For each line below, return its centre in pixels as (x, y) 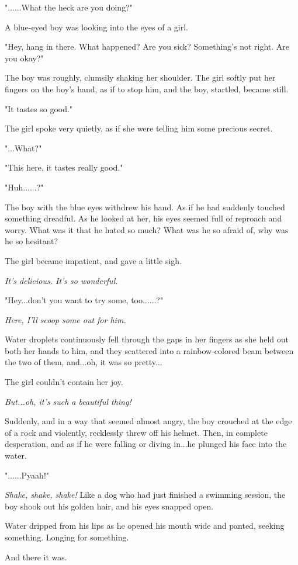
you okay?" (24, 58)
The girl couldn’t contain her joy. (64, 382)
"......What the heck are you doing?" (69, 7)
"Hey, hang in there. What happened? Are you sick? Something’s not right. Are (147, 46)
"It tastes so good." (39, 108)
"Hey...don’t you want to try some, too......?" (84, 300)
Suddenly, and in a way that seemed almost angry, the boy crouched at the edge (148, 421)
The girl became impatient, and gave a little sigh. (93, 260)
